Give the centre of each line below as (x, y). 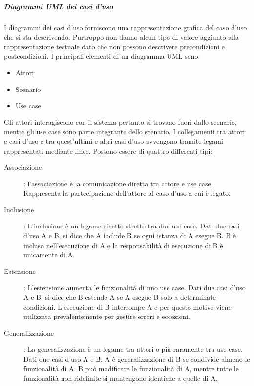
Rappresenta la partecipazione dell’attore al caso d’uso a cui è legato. (127, 193)
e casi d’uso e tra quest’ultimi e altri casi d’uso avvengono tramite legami (114, 141)
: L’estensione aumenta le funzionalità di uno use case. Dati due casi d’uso (135, 287)
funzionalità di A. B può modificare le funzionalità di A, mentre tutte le (131, 368)
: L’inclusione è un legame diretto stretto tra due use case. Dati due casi (132, 226)
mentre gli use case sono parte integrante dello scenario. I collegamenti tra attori (125, 131)
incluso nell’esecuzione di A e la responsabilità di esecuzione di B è (123, 245)
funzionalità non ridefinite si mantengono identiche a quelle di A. (121, 378)
